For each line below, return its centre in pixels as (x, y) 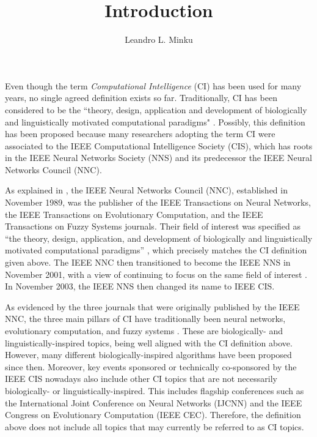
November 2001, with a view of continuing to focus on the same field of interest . (156, 274)
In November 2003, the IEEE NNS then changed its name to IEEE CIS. (140, 286)
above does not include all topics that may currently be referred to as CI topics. (155, 426)
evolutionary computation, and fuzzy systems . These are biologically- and (144, 331)
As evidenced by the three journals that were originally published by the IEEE (152, 306)
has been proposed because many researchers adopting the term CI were (140, 134)
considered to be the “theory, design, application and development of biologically (156, 109)
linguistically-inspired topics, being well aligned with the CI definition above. (149, 342)
